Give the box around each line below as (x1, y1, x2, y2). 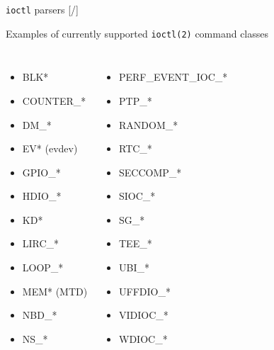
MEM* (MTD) (22, 283, 88, 298)
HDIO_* (22, 188, 62, 203)
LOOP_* (22, 260, 64, 275)
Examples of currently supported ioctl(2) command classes (6, 26, 269, 40)
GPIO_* (22, 164, 61, 179)
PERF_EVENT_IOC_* (119, 69, 228, 84)
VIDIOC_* (119, 307, 169, 322)
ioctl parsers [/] (6, 2, 79, 16)
